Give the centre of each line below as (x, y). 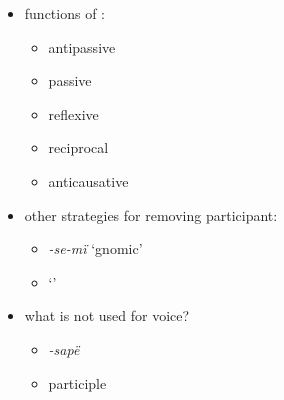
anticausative (88, 180)
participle (77, 382)
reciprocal (78, 147)
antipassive (82, 46)
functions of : (65, 13)
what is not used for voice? (107, 315)
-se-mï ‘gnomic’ (95, 248)
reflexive (73, 113)
